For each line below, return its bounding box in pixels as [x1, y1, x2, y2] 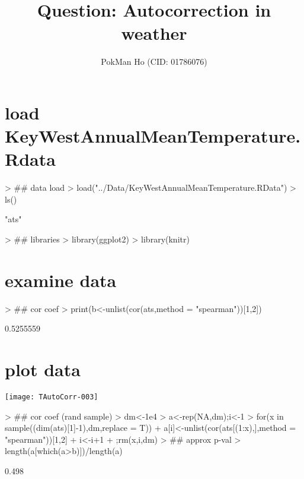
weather [121, 21, 187, 45]
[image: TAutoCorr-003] [5, 393, 98, 402]
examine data [5, 267, 117, 292]
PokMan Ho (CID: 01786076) [101, 55, 207, 68]
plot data [5, 357, 81, 382]
